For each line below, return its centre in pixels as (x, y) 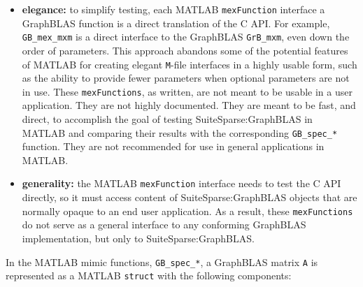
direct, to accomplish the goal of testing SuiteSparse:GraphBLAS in (167, 119)
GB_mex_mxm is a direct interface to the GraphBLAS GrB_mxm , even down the (186, 37)
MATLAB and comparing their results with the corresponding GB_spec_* (180, 132)
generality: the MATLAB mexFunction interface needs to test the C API (181, 183)
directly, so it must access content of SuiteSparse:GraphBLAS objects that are (190, 197)
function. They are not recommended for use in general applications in (173, 146)
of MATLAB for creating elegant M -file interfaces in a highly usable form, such (190, 64)
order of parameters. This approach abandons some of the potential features (185, 50)
